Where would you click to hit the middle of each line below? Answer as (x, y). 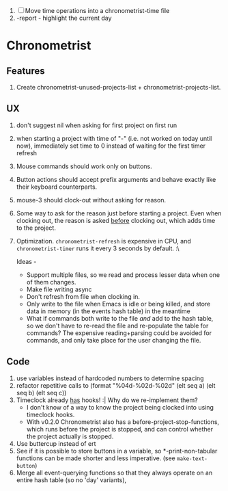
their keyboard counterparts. (57, 187)
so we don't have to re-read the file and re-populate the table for (117, 326)
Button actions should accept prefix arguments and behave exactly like (116, 179)
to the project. (36, 228)
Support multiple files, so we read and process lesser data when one (123, 275)
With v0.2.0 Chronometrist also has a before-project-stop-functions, (123, 422)
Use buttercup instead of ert (56, 443)
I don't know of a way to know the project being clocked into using (120, 407)
